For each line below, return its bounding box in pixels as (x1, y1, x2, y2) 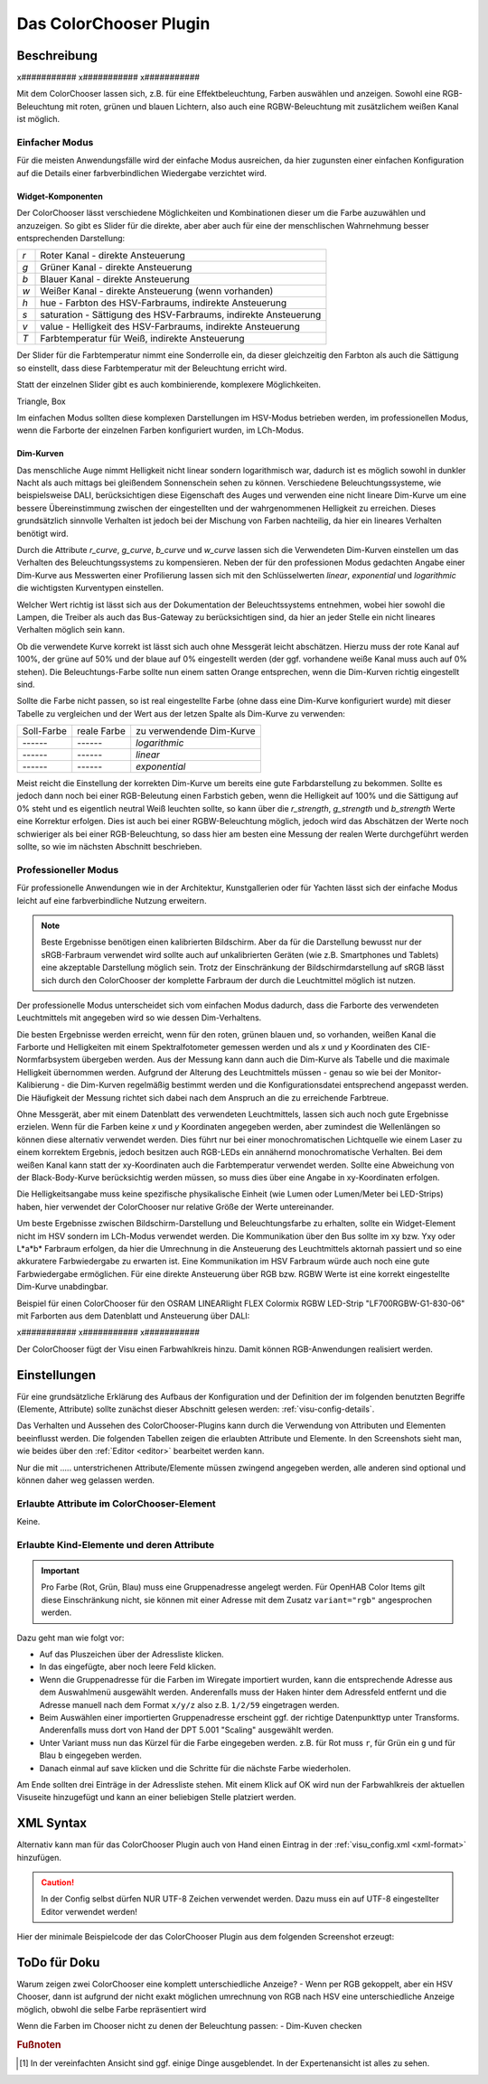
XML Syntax (16, 1816, 88, 1831)
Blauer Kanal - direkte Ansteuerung (40, 273, 190, 286)
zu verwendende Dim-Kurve (136, 725, 256, 737)
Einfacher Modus (16, 136, 94, 148)
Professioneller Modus (16, 863, 119, 876)
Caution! (41, 1876, 75, 1888)
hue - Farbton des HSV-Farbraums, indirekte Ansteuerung (40, 296, 287, 309)
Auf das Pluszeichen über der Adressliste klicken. (39, 1648, 224, 1659)
